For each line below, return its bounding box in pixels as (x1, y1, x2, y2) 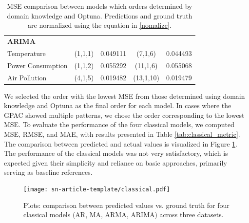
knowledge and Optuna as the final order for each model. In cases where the (4, 100, 231, 111)
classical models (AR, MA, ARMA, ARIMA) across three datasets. (23, 209, 224, 220)
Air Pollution (7, 72, 47, 82)
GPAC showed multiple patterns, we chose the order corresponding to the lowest (4, 110, 245, 120)
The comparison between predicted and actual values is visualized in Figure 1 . (4, 138, 237, 149)
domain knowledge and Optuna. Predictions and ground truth (7, 10, 192, 20)
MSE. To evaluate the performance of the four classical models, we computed (4, 119, 235, 130)
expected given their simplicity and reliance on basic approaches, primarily (4, 157, 227, 167)
